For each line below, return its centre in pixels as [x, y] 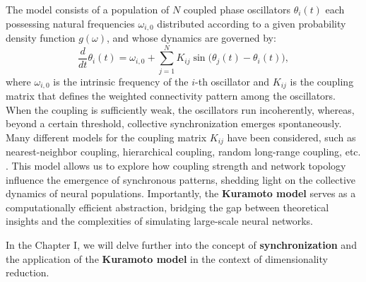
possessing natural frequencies [70, 23]
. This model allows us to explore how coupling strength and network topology [176, 166]
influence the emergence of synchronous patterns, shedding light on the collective [181, 179]
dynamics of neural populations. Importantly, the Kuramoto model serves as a [181, 193]
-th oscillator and [232, 81]
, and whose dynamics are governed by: [191, 38]
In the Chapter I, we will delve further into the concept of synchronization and [181, 245]
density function [41, 38]
